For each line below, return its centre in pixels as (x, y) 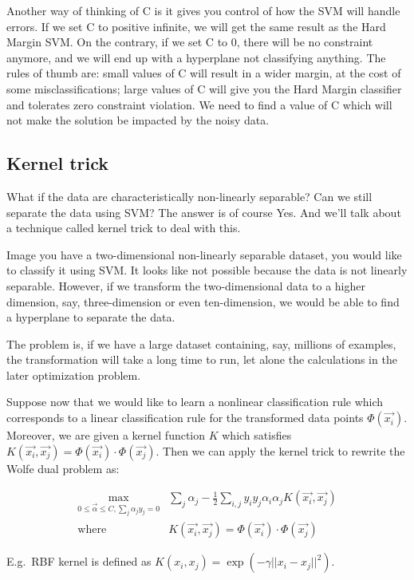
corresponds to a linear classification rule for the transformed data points (185, 418)
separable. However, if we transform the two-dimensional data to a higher (186, 285)
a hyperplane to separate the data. (91, 317)
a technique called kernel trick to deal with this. (124, 228)
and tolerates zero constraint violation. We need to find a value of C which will (199, 104)
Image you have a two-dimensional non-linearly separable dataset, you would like (204, 254)
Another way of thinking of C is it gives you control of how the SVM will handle (203, 10)
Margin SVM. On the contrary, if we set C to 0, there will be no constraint (190, 42)
